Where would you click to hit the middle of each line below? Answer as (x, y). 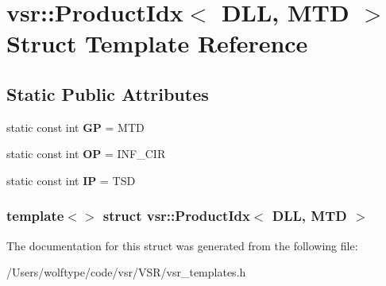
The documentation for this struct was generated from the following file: (182, 245)
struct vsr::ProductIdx (176, 216)
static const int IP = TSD (71, 180)
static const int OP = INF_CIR (86, 154)
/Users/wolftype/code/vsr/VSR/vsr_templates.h (126, 272)
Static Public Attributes (108, 93)
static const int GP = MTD (75, 127)
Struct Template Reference (157, 43)
